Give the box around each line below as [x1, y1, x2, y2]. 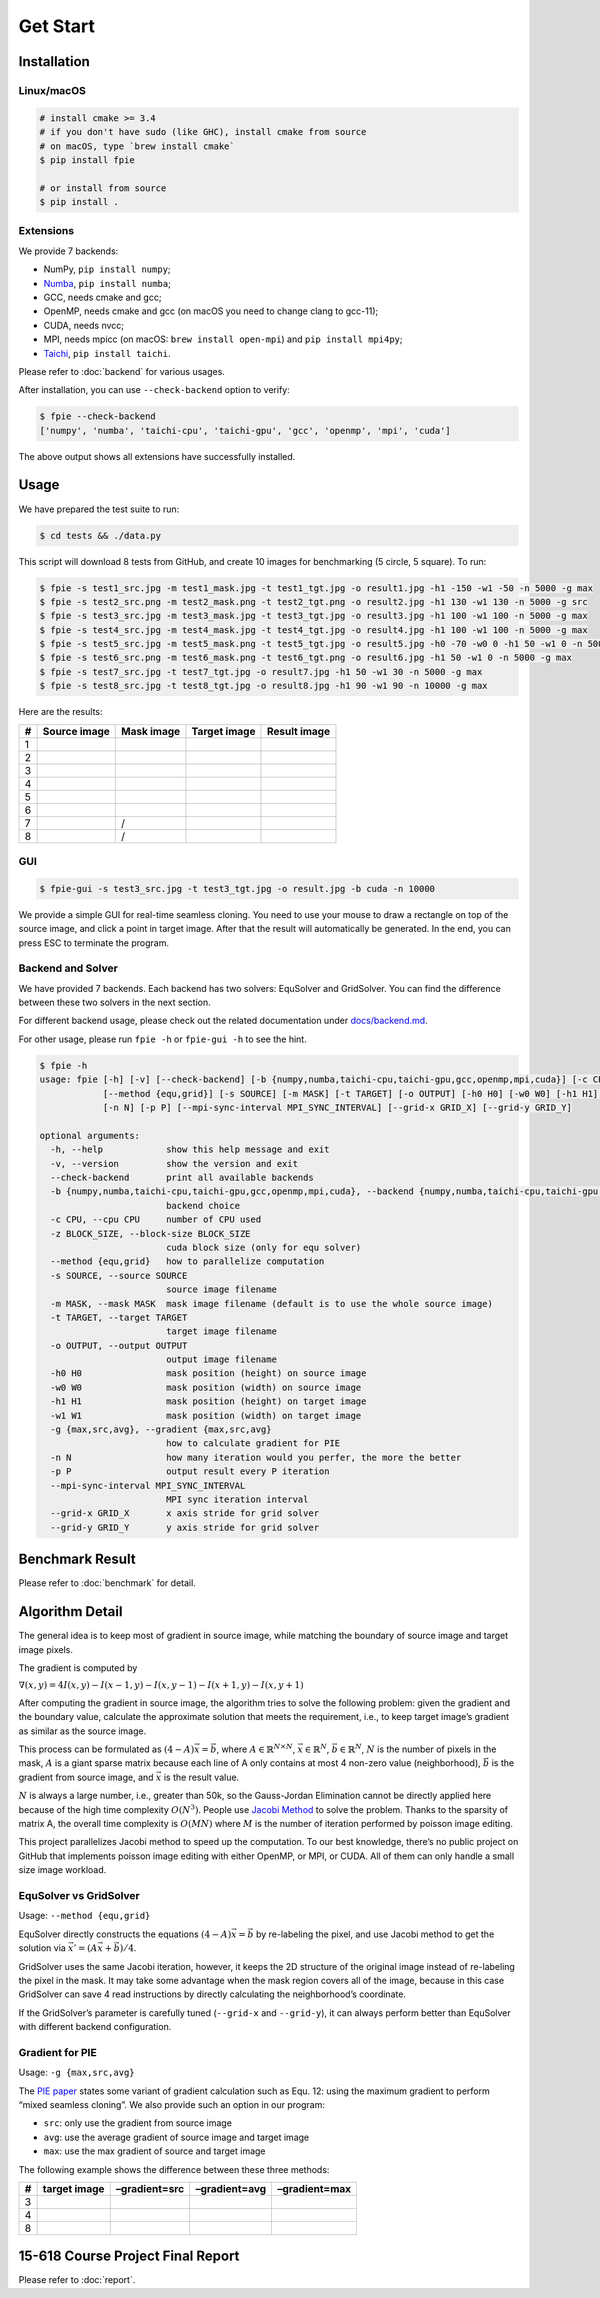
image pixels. [18, 1643, 74, 1655]
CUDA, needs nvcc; [43, 319, 125, 331]
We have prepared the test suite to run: [18, 503, 180, 515]
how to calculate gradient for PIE [165, 1438, 341, 1449]
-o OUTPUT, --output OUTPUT [50, 1340, 188, 1351]
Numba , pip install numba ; [43, 277, 172, 289]
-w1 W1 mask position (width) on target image [50, 1410, 362, 1421]
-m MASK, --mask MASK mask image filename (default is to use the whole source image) [50, 1298, 494, 1309]
